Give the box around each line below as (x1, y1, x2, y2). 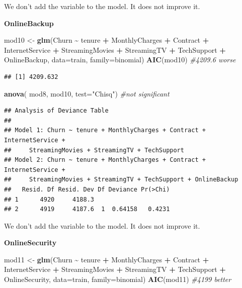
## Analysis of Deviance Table (4, 107, 109, 115)
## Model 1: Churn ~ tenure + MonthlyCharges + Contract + (4, 127, 206, 134)
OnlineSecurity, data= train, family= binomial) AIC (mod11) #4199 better (4, 274, 231, 284)
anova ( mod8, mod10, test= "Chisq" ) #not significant (4, 88, 170, 99)
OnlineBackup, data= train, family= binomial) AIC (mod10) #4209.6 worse (4, 54, 236, 65)
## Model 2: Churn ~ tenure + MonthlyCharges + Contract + (4, 156, 206, 164)
